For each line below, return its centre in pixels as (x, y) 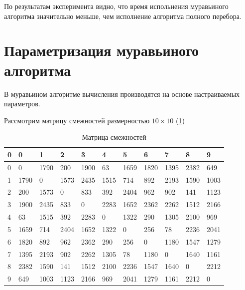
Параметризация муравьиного (101, 50)
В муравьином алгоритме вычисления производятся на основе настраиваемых (122, 94)
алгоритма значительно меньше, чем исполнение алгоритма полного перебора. (123, 16)
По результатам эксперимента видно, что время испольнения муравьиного (116, 6)
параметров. (22, 104)
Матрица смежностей (114, 137)
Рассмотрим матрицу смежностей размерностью (77, 120)
